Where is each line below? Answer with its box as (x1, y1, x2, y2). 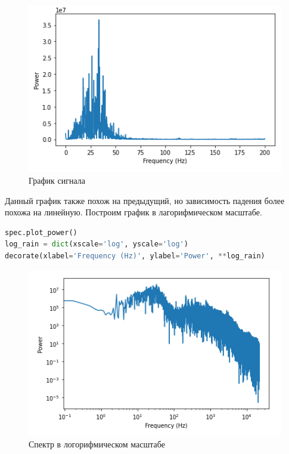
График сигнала (29, 174, 85, 186)
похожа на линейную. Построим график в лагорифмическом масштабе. (5, 206, 262, 218)
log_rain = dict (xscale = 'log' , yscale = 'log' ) (5, 240, 188, 249)
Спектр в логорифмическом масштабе (29, 437, 165, 450)
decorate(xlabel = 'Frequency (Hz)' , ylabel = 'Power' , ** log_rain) (5, 251, 265, 260)
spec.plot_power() (5, 228, 77, 237)
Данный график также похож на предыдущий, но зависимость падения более (5, 194, 285, 206)
